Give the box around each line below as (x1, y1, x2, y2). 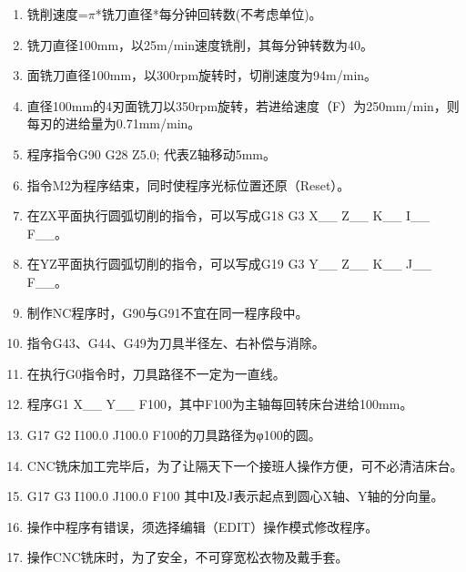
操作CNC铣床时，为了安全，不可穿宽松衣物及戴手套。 (26, 547, 349, 567)
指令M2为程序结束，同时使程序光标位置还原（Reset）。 (26, 175, 350, 194)
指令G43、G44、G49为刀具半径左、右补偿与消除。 (26, 333, 325, 352)
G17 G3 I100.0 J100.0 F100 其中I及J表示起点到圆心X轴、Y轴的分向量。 (26, 486, 444, 506)
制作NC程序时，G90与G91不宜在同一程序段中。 (26, 302, 309, 322)
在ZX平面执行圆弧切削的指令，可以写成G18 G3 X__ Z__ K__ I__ (26, 206, 431, 225)
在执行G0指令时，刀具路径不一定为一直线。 (26, 363, 286, 383)
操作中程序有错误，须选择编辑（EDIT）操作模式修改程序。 (26, 516, 379, 536)
